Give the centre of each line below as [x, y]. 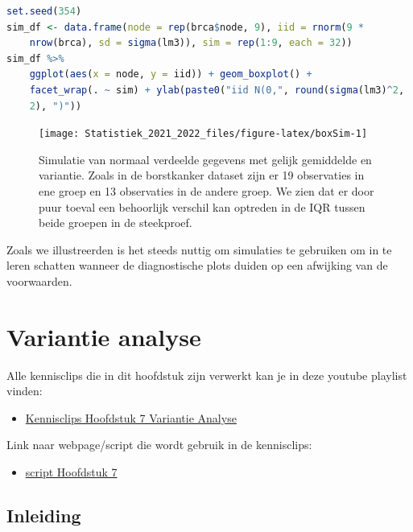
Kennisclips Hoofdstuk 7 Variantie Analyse [131, 417]
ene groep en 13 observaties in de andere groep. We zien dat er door [206, 191]
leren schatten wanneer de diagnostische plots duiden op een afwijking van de [197, 265]
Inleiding [44, 516]
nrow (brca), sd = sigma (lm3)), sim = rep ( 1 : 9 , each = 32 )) [191, 43]
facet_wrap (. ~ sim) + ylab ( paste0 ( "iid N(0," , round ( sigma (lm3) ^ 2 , [217, 90]
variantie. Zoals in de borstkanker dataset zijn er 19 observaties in [202, 175]
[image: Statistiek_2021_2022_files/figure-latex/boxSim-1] [203, 134]
